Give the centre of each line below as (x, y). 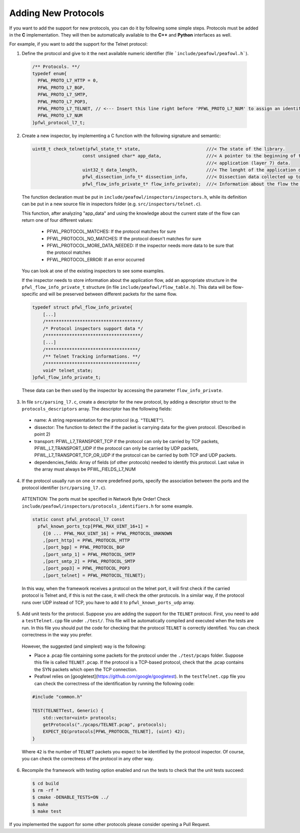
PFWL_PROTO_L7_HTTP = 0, (68, 81)
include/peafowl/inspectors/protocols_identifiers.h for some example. (107, 506)
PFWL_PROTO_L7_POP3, (63, 102)
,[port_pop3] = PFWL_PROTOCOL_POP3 (86, 568)
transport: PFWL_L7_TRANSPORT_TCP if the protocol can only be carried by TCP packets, (127, 441)
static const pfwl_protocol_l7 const (78, 519)
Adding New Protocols (57, 13)
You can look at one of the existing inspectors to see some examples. (93, 271)
